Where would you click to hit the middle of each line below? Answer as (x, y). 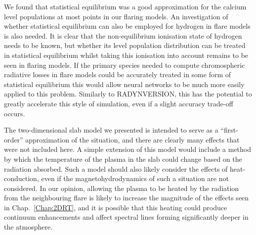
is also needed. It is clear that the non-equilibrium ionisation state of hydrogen (123, 35)
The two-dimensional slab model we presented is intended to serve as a (111, 130)
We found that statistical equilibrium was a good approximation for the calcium (125, 6)
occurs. (15, 113)
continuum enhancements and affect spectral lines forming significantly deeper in (126, 217)
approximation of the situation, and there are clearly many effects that (132, 139)
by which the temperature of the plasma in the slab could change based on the (123, 159)
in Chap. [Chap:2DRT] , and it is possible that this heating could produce (116, 207)
